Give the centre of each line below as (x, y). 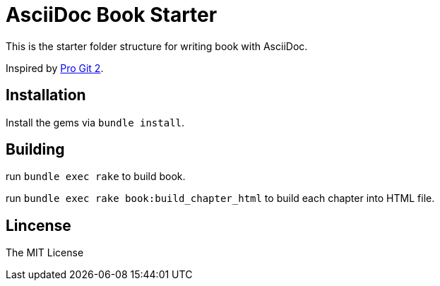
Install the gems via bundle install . (95, 122)
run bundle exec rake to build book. (96, 177)
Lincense (38, 225)
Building (35, 150)
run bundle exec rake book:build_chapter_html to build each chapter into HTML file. (220, 198)
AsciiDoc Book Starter (112, 15)
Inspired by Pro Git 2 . (55, 68)
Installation (46, 95)
